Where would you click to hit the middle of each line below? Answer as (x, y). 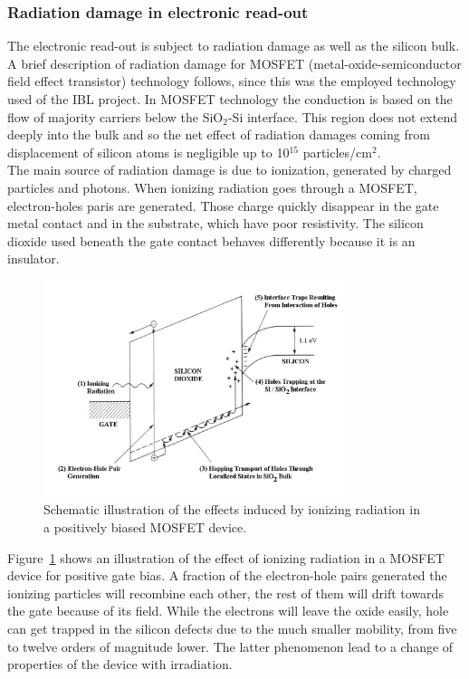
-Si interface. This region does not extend (342, 116)
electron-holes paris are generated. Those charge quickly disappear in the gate (223, 205)
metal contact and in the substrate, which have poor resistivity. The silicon (215, 223)
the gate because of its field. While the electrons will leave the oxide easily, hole (228, 611)
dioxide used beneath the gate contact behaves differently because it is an (211, 240)
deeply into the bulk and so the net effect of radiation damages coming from (219, 134)
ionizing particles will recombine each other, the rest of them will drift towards (225, 593)
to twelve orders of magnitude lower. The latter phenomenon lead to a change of (230, 646)
